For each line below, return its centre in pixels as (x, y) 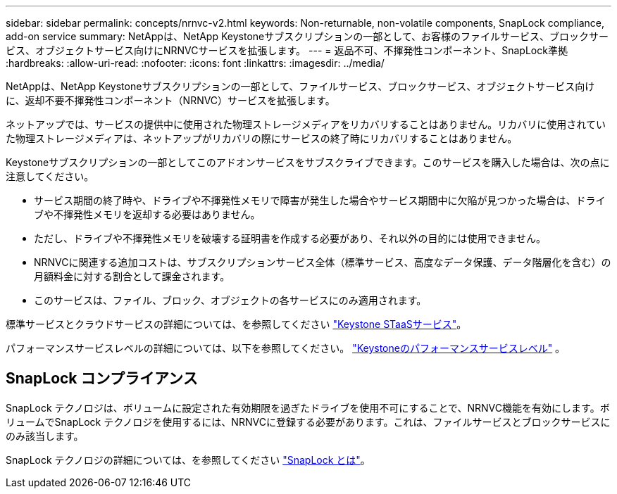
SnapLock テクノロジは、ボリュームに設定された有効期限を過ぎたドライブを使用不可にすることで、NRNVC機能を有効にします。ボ (308, 407)
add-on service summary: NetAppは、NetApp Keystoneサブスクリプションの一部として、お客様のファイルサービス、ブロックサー (307, 36)
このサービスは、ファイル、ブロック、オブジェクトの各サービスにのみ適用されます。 (230, 300)
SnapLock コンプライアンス (102, 379)
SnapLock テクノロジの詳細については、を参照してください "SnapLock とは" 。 (188, 460)
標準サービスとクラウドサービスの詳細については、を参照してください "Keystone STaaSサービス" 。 (236, 324)
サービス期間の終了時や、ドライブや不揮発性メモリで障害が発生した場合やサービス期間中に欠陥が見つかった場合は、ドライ (320, 200)
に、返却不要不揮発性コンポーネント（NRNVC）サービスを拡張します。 (170, 100)
